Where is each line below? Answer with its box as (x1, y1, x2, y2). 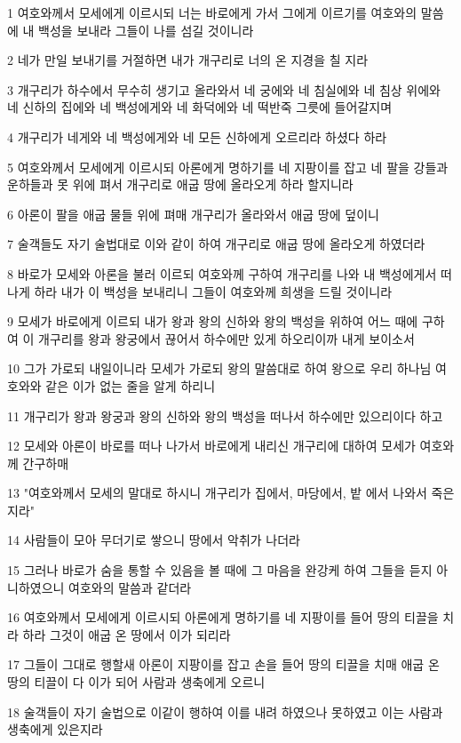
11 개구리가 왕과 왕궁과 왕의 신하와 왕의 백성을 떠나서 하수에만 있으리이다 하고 (7, 406, 443, 425)
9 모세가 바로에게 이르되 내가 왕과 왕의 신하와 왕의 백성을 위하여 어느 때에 (7, 312, 418, 331)
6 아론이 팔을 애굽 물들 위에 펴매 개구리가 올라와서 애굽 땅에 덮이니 (7, 204, 379, 223)
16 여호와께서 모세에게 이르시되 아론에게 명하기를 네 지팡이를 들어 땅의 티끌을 (7, 608, 439, 627)
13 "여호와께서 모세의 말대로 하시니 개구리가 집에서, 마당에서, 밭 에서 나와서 (7, 483, 427, 502)
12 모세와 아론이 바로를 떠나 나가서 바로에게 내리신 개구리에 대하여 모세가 (7, 436, 416, 455)
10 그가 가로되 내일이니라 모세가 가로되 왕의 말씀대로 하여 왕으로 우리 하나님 (7, 359, 432, 378)
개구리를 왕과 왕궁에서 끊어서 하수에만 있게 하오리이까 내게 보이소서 (38, 329, 415, 348)
